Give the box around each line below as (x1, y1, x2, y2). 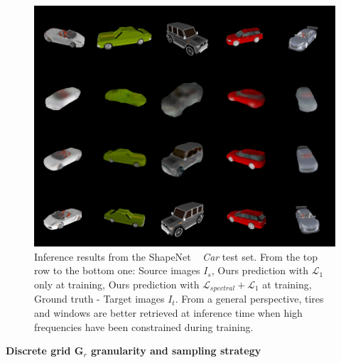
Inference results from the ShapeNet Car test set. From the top (34, 249, 318, 264)
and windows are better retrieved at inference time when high (34, 305, 303, 320)
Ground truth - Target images (34, 291, 165, 306)
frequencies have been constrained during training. (34, 319, 254, 334)
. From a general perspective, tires (175, 291, 324, 306)
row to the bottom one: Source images (34, 263, 200, 278)
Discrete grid (6, 343, 71, 358)
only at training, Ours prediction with (34, 276, 200, 291)
